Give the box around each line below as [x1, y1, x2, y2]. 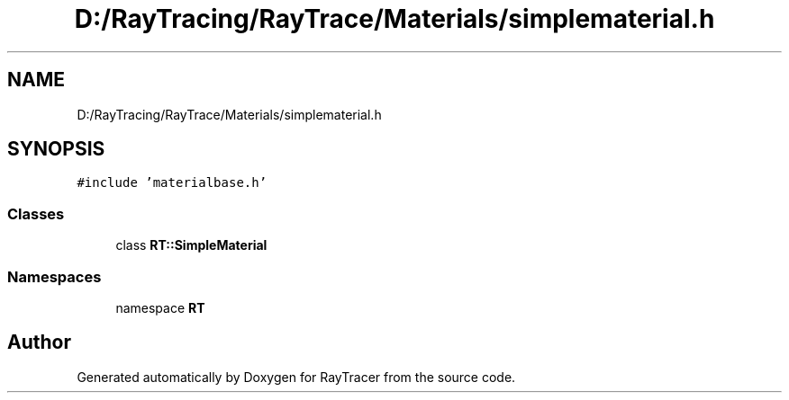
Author [7, 331, 71, 354]
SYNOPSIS [7, 138, 105, 161]
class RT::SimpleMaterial [115, 237, 268, 253]
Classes [7, 204, 65, 223]
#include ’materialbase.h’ [77, 175, 268, 191]
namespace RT [115, 299, 205, 316]
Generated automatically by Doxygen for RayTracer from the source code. [77, 369, 516, 385]
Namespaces [7, 267, 102, 286]
